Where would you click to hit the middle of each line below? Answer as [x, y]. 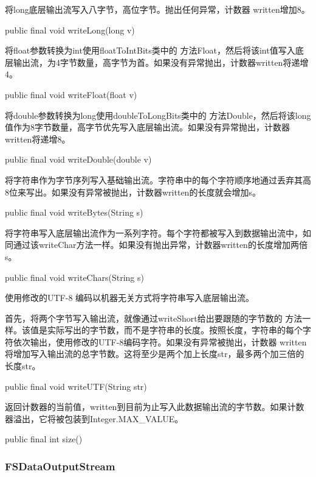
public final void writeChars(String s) [74, 277]
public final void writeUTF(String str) [76, 386]
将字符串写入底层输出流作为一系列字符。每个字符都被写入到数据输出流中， [154, 232]
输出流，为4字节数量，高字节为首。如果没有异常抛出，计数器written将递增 [161, 62]
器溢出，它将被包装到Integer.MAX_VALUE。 [94, 418]
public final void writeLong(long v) [70, 30]
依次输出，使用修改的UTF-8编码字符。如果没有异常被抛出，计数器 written [160, 341]
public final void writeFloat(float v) [71, 94]
